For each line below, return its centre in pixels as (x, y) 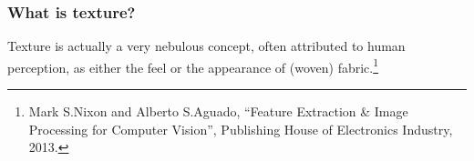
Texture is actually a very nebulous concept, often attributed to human (206, 46)
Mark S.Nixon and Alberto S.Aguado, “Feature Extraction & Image (218, 111)
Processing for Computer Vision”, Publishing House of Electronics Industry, (241, 129)
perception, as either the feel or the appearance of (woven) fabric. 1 (193, 65)
